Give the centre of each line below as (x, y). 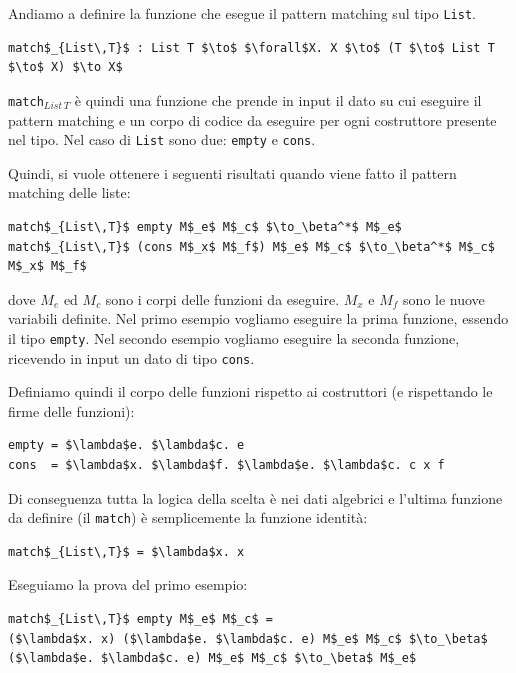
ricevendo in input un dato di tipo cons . (131, 357)
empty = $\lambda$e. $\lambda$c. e (126, 445)
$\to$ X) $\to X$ (65, 67)
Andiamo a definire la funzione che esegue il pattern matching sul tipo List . (242, 13)
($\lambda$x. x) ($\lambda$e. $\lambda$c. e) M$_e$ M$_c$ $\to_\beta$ (248, 638)
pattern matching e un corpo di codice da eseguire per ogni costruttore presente (252, 119)
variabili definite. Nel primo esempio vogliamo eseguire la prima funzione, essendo (258, 318)
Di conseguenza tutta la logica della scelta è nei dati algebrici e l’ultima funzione (255, 497)
